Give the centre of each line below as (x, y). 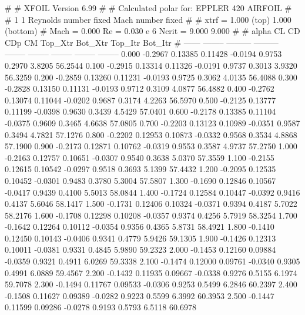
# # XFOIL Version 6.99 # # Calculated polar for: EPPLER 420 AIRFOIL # (148, 8)
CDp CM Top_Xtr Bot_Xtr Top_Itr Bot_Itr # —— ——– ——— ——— (142, 42)
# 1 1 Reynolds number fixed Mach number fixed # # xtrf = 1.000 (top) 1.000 (148, 19)
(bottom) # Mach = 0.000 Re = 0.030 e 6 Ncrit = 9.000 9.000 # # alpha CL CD (152, 31)
